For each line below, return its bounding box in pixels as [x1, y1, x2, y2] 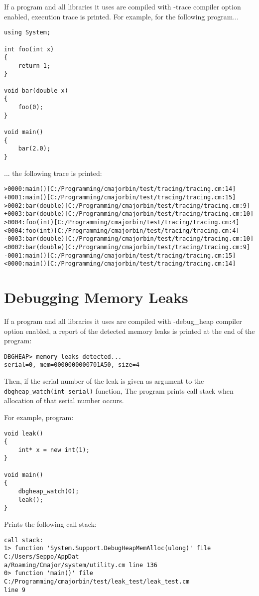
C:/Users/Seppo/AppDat [4, 553, 79, 560]
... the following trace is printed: [4, 167, 102, 178]
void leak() [4, 430, 43, 437]
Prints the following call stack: [4, 519, 97, 529]
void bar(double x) [4, 87, 68, 94]
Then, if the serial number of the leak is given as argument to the [4, 376, 204, 386]
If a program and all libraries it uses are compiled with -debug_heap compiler [4, 315, 242, 326]
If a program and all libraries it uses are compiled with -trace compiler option [4, 1, 241, 11]
